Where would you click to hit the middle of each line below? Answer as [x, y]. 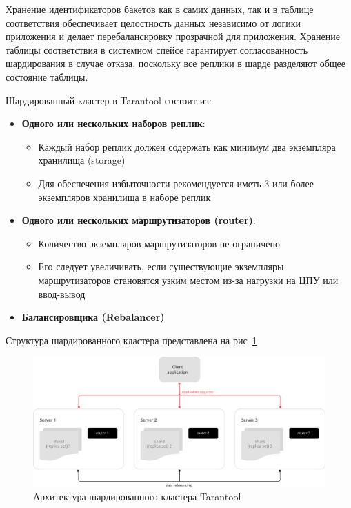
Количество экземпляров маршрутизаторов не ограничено [159, 243]
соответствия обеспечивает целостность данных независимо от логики [153, 22]
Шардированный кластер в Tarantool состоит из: [109, 100]
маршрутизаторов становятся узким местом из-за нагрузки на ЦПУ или [188, 280]
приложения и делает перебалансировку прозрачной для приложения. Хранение [173, 36]
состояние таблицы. [47, 76]
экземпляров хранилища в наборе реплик [124, 197]
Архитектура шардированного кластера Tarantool [137, 497]
